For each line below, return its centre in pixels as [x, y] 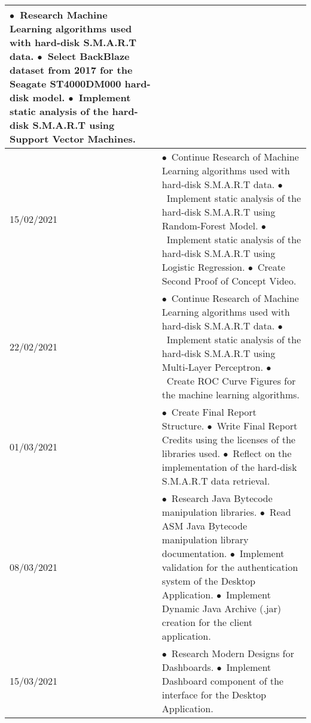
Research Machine [64, 15]
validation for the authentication [230, 567]
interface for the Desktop [214, 695]
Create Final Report [214, 412]
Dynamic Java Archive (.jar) [222, 608]
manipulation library [205, 539]
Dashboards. [188, 667]
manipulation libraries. [209, 512]
